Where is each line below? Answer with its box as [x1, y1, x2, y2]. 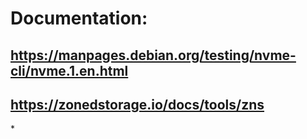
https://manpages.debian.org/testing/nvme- [10, 47, 297, 64]
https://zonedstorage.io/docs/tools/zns [10, 96, 265, 113]
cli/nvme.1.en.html [10, 62, 129, 79]
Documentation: [10, 7, 148, 30]
